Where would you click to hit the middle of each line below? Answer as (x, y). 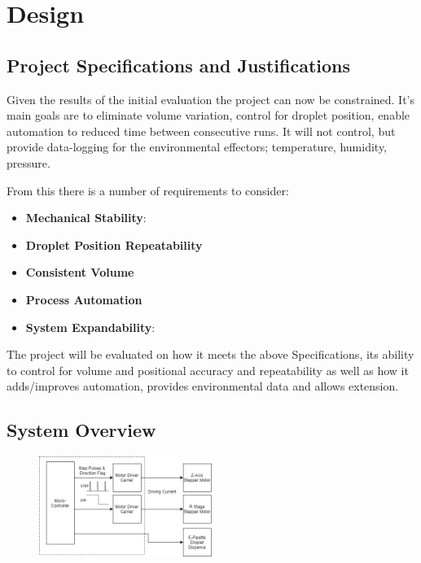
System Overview (81, 430)
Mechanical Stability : (86, 218)
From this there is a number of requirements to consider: (148, 190)
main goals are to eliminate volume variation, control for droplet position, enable (208, 115)
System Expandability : (90, 327)
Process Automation (84, 299)
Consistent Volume (80, 272)
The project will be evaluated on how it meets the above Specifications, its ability (210, 354)
